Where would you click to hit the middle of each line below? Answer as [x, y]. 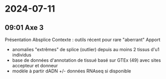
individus [22, 55]
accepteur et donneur [35, 66]
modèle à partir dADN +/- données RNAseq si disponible [72, 71]
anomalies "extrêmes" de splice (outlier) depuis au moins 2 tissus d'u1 [86, 49]
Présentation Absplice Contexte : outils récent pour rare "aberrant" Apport [83, 39]
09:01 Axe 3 [24, 28]
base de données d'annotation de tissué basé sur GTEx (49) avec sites [87, 60]
